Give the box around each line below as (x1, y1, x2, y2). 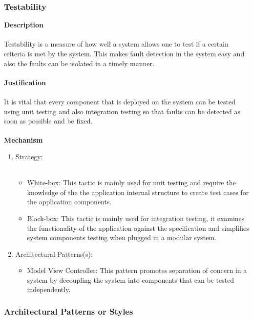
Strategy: (15, 151, 43, 161)
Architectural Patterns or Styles (4, 305, 133, 317)
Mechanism (4, 135, 43, 145)
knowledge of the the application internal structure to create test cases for (27, 187, 249, 197)
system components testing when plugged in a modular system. (27, 232, 217, 243)
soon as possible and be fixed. (4, 116, 93, 126)
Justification (4, 77, 46, 87)
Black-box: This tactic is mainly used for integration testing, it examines (27, 213, 245, 223)
